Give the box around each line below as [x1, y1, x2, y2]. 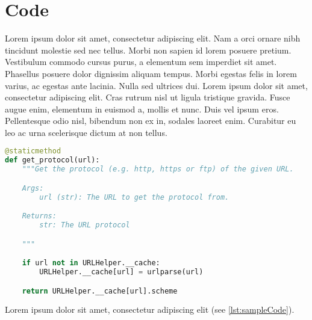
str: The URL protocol [39, 221, 130, 230]
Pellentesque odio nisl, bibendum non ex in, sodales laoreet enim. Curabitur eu [5, 114, 296, 127]
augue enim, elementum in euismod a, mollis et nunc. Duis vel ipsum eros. [5, 102, 279, 115]
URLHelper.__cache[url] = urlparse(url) [39, 267, 204, 276]
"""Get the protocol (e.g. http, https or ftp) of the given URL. [22, 165, 294, 174]
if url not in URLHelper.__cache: [22, 259, 160, 268]
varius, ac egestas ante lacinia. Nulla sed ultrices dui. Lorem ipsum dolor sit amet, [5, 79, 308, 91]
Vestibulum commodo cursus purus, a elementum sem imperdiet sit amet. [5, 55, 277, 68]
